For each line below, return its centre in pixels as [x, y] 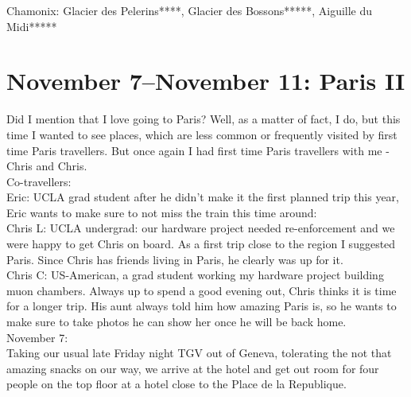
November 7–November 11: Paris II [206, 81]
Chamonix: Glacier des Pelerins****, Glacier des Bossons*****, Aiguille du [190, 10]
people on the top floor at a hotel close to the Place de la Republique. [176, 384]
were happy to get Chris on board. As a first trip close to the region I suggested [201, 244]
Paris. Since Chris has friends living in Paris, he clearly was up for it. [175, 259]
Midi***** [32, 26]
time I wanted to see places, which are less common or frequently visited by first [202, 134]
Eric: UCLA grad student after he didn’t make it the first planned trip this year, [203, 197]
